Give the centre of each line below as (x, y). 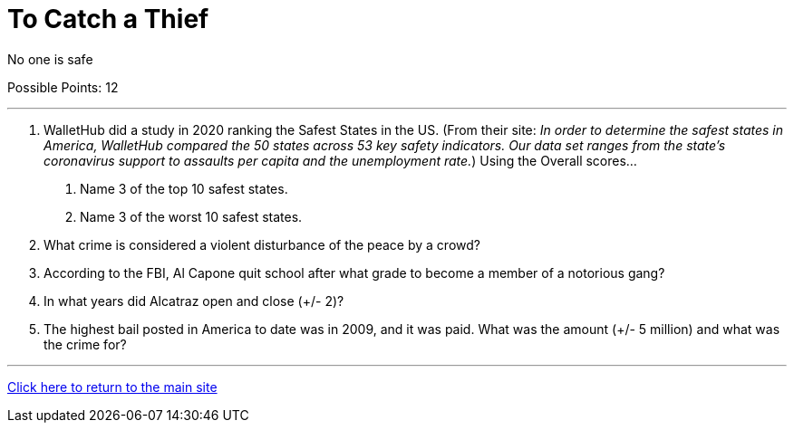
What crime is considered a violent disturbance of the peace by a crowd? (262, 244)
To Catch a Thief (108, 19)
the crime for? (85, 344)
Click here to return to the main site (112, 387)
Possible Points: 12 (63, 87)
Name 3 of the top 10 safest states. (184, 188)
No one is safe (50, 59)
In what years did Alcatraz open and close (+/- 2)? (194, 301)
